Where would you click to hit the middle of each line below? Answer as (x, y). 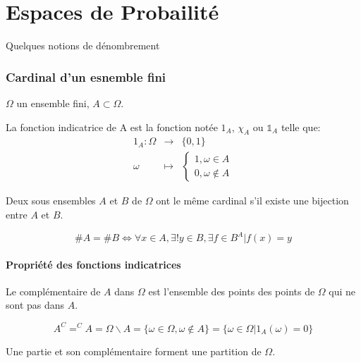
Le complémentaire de (53, 291)
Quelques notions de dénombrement (83, 45)
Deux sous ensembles (51, 201)
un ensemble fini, (53, 103)
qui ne (342, 291)
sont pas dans (35, 305)
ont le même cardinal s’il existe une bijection (252, 201)
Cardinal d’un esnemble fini (86, 76)
